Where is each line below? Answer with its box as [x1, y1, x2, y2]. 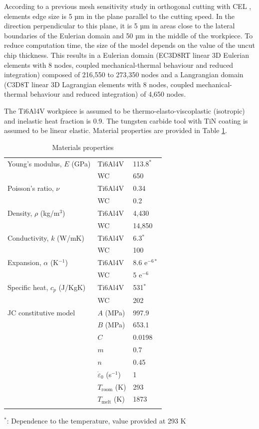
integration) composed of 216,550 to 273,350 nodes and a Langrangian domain [4, 69, 244, 80]
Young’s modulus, [7, 158, 62, 168]
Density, [7, 207, 32, 218]
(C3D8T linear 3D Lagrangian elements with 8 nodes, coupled [4, 79, 194, 89]
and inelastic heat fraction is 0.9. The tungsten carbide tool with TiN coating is [4, 115, 248, 126]
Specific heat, [7, 282, 48, 292]
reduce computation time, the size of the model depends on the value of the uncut [4, 40, 256, 50]
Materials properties [52, 142, 114, 152]
